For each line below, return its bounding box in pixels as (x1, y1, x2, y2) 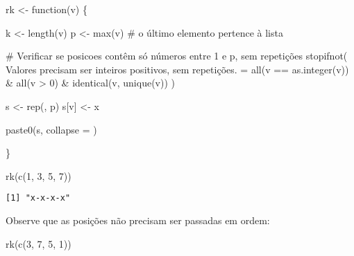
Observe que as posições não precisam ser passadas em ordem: (6, 213, 270, 227)
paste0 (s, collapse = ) (6, 122, 97, 136)
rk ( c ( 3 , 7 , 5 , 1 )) (6, 236, 71, 250)
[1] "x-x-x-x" (6, 193, 71, 203)
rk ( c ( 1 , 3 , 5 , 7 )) (6, 168, 71, 183)
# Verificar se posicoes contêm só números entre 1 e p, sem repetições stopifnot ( (6, 48, 348, 63)
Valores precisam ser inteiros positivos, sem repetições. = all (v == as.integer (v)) (6, 62, 349, 76)
